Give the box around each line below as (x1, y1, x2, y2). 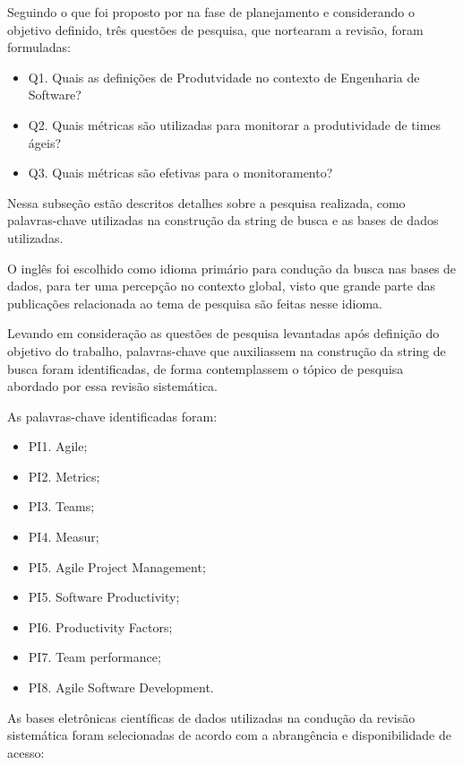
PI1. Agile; (28, 437, 88, 456)
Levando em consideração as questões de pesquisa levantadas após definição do (7, 324, 440, 343)
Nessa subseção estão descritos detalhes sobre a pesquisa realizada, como (7, 193, 406, 212)
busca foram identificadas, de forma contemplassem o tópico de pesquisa (7, 359, 404, 378)
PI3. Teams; (28, 497, 95, 516)
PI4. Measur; (28, 527, 99, 546)
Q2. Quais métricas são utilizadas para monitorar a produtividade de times (28, 115, 442, 134)
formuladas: (7, 38, 71, 57)
